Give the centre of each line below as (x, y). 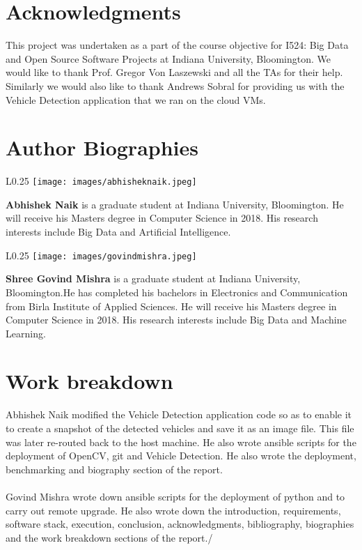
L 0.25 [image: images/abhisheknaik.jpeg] (101, 181)
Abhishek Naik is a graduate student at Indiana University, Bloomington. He (175, 204)
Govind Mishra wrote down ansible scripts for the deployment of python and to (175, 496)
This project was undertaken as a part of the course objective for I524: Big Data (177, 45)
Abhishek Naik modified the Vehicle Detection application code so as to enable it (179, 414)
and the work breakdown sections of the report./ (109, 537)
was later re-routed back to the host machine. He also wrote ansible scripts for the (181, 442)
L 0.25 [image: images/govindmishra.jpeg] (101, 255)
